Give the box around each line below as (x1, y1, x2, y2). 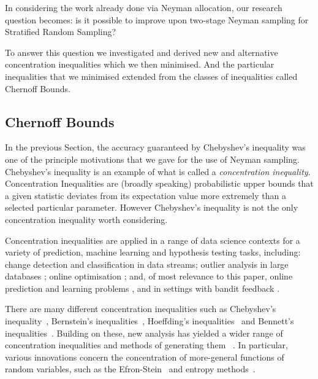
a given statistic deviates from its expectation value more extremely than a (5, 189, 286, 201)
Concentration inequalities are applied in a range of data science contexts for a (5, 233, 300, 246)
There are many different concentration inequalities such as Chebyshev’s (5, 302, 276, 315)
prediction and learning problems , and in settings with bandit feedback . (5, 281, 280, 294)
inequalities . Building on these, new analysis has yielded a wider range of (5, 326, 283, 339)
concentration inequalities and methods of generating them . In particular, (5, 338, 288, 351)
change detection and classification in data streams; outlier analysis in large (5, 257, 289, 270)
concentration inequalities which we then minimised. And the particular (5, 58, 274, 71)
